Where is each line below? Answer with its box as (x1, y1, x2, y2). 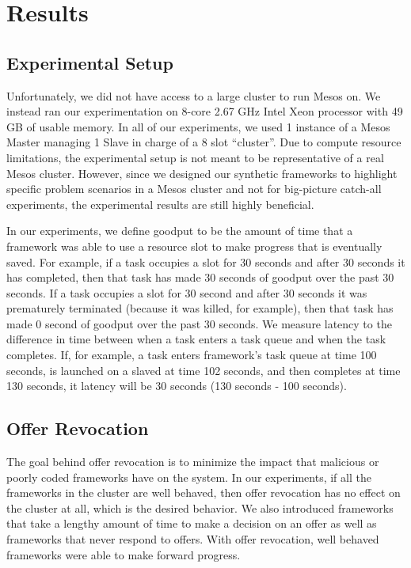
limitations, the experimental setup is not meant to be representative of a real (6, 149, 384, 165)
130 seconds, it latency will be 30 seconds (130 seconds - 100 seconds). (6, 377, 347, 394)
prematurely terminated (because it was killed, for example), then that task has (6, 300, 394, 316)
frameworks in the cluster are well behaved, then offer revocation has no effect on (6, 484, 401, 501)
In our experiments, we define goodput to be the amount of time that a (6, 222, 353, 239)
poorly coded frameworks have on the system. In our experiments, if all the (6, 468, 371, 485)
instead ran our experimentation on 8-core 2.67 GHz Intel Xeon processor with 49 (6, 103, 403, 119)
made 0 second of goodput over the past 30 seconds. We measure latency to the (6, 315, 392, 331)
